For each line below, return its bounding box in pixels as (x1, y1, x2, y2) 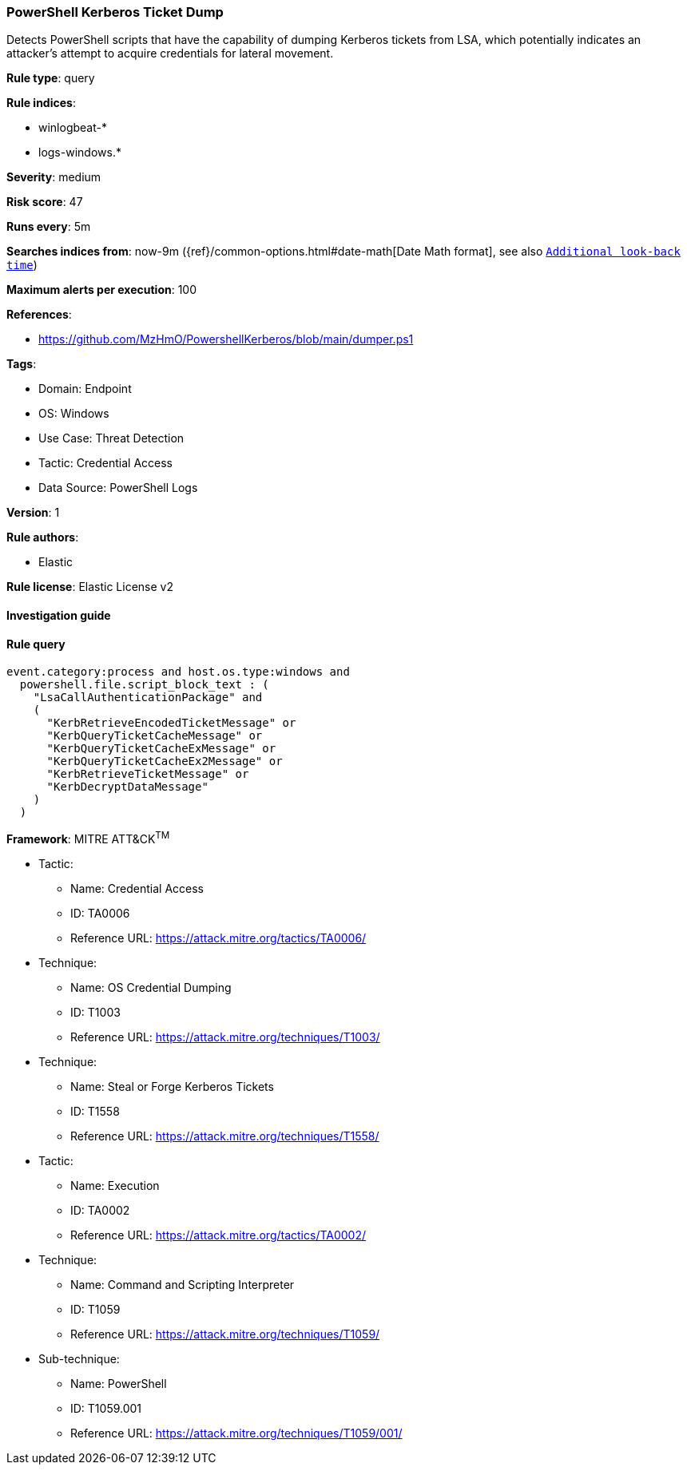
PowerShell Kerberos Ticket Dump (6, 4, 224, 20)
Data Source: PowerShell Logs (38, 481, 198, 495)
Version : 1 (6, 506, 60, 520)
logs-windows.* (38, 145, 121, 160)
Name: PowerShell (70, 1376, 167, 1390)
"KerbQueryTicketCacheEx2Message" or (46, 755, 283, 768)
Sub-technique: (38, 1351, 120, 1366)
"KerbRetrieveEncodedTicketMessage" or (46, 716, 296, 730)
